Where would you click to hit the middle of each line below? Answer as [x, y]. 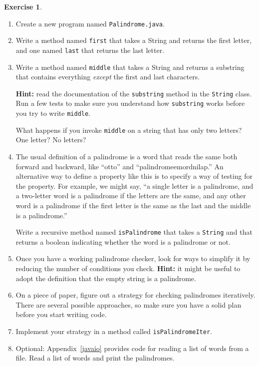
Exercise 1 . [23, 6]
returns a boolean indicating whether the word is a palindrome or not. [123, 241]
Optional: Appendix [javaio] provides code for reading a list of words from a [132, 348]
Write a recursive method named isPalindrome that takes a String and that [134, 232]
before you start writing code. [61, 314]
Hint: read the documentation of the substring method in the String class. [133, 93]
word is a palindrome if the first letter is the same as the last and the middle [133, 205]
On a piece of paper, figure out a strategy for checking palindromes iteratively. [135, 295]
